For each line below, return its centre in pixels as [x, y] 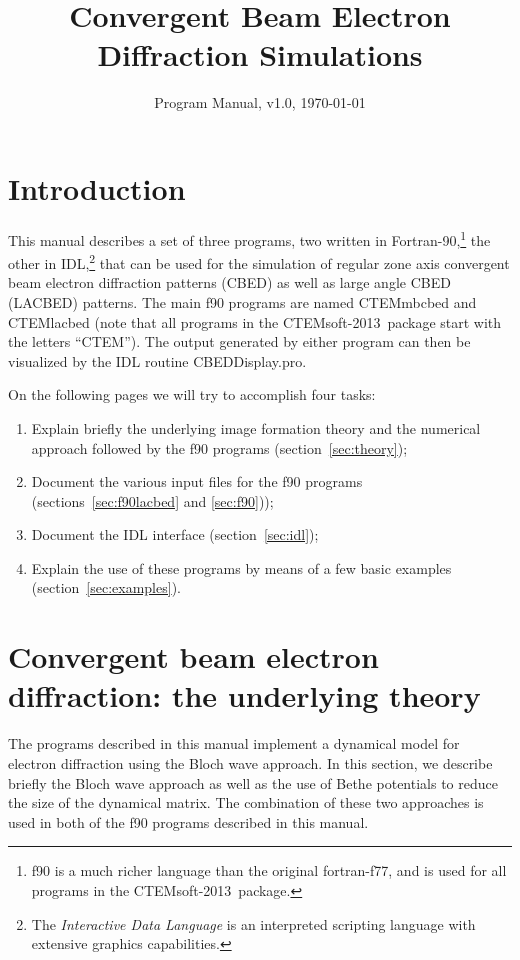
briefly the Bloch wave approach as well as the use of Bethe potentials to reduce [253, 782]
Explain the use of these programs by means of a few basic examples [241, 567]
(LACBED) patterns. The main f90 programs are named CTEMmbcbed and [242, 301]
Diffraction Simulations [260, 54]
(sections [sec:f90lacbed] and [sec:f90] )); [152, 500]
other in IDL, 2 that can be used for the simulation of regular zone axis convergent [259, 261]
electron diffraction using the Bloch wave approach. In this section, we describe [250, 762]
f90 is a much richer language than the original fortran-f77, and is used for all [269, 870]
